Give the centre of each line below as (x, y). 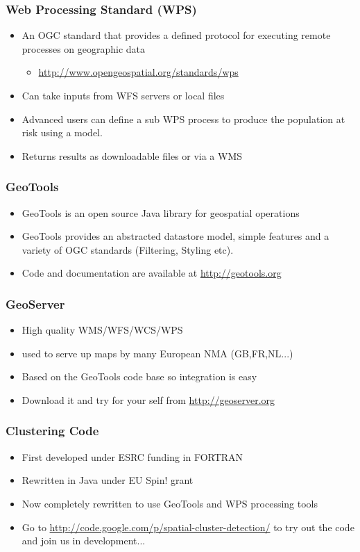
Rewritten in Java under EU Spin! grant (108, 480)
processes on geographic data (84, 48)
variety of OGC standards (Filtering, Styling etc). (128, 249)
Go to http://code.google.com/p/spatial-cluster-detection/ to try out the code (188, 527)
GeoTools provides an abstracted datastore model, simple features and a (175, 236)
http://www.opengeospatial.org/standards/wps (138, 72)
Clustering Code (52, 431)
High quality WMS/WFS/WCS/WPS (102, 330)
